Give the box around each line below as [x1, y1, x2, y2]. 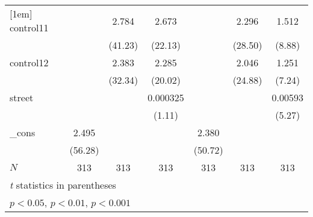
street [10, 90, 34, 104]
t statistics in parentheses [10, 178, 116, 192]
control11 [10, 20, 49, 34]
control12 [10, 55, 49, 69]
